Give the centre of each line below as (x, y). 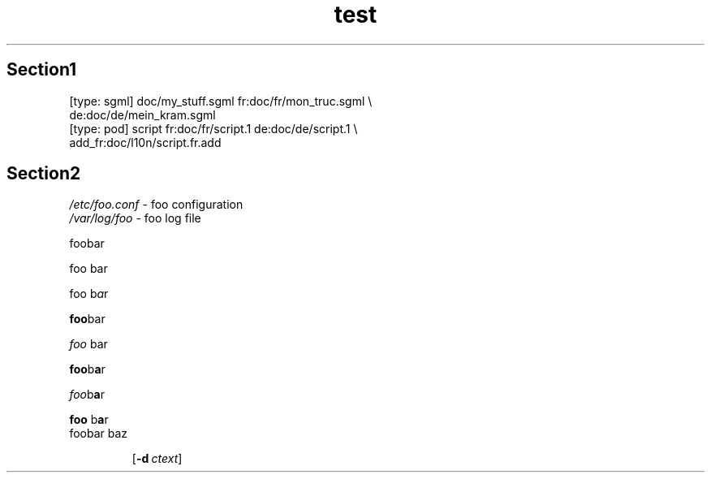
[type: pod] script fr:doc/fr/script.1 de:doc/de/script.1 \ (213, 128)
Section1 (42, 70)
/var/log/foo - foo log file (135, 218)
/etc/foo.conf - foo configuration (156, 205)
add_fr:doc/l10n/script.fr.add (145, 142)
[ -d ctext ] (157, 459)
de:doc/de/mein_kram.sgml (142, 114)
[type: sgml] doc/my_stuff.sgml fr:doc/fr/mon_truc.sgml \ (221, 101)
